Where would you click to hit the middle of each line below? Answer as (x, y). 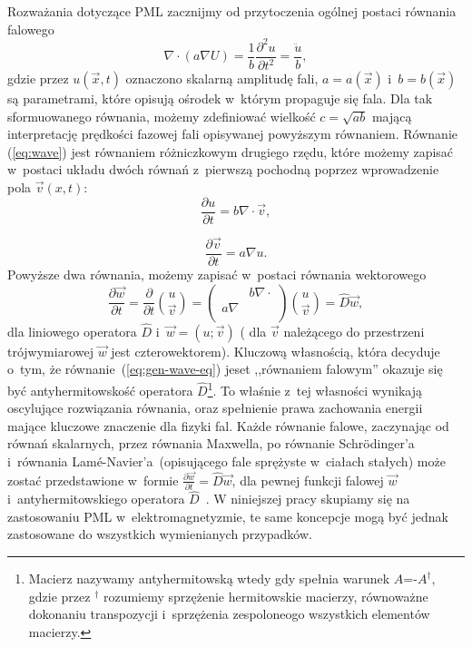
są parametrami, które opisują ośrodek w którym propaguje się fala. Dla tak (220, 98)
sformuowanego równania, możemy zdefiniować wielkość (162, 116)
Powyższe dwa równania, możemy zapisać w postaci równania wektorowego (217, 274)
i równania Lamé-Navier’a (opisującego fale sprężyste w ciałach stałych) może (226, 461)
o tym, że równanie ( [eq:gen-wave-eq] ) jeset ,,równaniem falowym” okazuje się (225, 369)
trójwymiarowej (50, 351)
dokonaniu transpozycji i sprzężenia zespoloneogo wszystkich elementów (229, 614)
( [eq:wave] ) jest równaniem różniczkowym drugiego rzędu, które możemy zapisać (231, 151)
